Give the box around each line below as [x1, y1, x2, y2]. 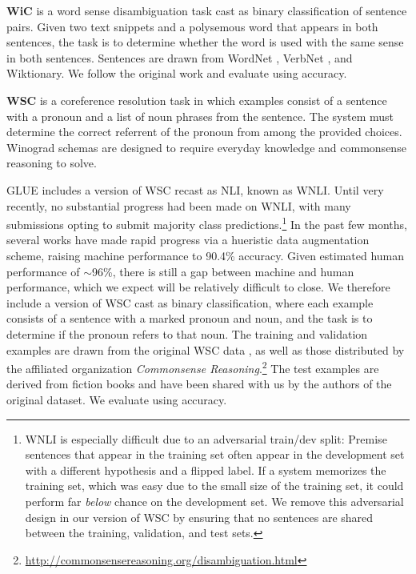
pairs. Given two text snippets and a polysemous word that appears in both [6, 18, 378, 34]
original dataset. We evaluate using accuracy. [6, 391, 227, 407]
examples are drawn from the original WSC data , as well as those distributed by [6, 341, 405, 358]
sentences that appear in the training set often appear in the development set [25, 446, 405, 463]
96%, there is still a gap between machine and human [91, 263, 354, 279]
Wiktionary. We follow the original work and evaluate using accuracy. [6, 65, 347, 82]
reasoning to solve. [6, 155, 97, 171]
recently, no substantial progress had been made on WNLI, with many [6, 197, 351, 214]
